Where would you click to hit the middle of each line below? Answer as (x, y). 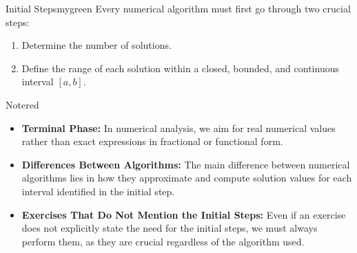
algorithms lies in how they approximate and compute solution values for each (187, 178)
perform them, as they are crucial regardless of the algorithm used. (163, 241)
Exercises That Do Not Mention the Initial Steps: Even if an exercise (184, 214)
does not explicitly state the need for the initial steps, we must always (170, 228)
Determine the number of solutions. (96, 45)
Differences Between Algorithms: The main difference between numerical (186, 164)
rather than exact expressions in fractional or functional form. (152, 141)
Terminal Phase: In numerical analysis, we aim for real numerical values (178, 128)
